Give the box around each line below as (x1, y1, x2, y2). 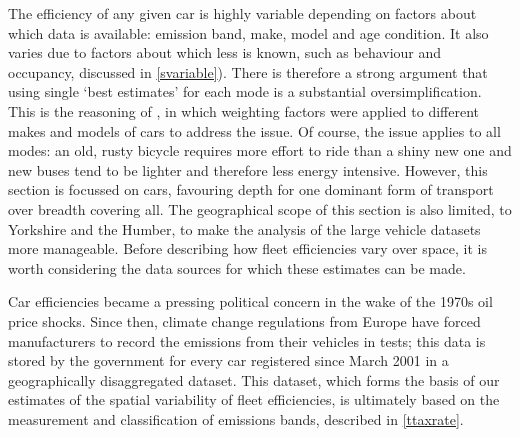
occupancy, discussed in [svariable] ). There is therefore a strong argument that (8, 61, 488, 82)
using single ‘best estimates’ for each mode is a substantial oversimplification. (8, 81, 482, 102)
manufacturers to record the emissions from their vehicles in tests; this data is (8, 330, 486, 351)
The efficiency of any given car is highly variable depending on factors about (8, 3, 477, 23)
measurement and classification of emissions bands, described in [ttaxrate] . (8, 408, 464, 429)
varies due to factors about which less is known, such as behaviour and (8, 42, 442, 63)
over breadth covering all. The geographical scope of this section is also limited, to (8, 198, 512, 219)
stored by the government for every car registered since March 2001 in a (8, 350, 449, 371)
